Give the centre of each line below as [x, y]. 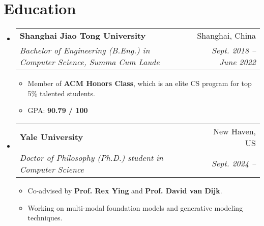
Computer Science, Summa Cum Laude [90, 62]
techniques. [45, 218]
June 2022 [238, 62]
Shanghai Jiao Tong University [83, 36]
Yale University [51, 137]
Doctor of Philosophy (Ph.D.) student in [91, 157]
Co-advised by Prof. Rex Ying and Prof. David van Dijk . [125, 190]
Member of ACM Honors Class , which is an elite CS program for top [140, 83]
